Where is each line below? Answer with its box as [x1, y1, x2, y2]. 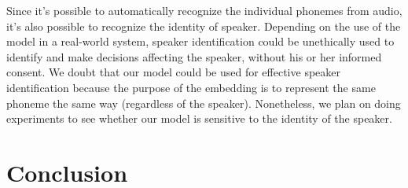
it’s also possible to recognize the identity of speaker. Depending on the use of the [6, 17, 401, 34]
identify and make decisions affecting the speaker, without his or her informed [6, 48, 382, 65]
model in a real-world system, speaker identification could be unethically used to [6, 33, 395, 50]
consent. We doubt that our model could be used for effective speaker [6, 64, 340, 80]
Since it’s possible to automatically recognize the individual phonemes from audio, [6, 2, 402, 18]
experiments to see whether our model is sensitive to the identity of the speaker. [6, 110, 392, 127]
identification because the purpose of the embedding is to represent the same [6, 79, 376, 95]
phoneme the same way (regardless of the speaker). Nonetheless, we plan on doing [6, 94, 401, 111]
